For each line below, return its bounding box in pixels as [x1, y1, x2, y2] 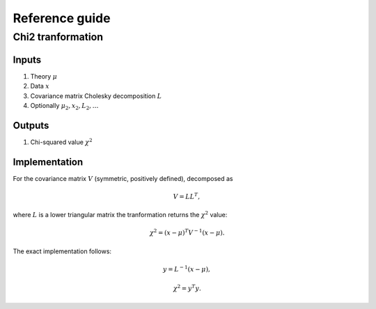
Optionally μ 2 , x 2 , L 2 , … [30, 101, 99, 111]
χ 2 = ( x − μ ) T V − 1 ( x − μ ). [150, 228, 225, 237]
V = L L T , [173, 191, 201, 200]
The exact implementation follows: [13, 247, 111, 255]
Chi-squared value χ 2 [30, 137, 93, 146]
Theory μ [30, 72, 58, 80]
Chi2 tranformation [13, 31, 104, 43]
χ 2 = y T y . [173, 283, 201, 292]
